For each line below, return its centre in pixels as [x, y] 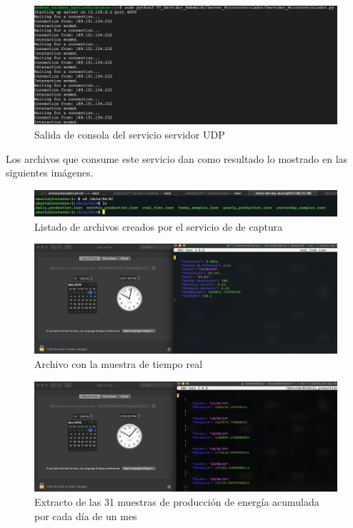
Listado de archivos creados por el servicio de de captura [159, 226]
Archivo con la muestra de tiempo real [119, 363]
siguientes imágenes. [50, 173]
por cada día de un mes [86, 515]
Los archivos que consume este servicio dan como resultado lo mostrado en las [177, 158]
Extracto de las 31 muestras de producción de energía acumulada [177, 501]
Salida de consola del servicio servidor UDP [130, 135]
